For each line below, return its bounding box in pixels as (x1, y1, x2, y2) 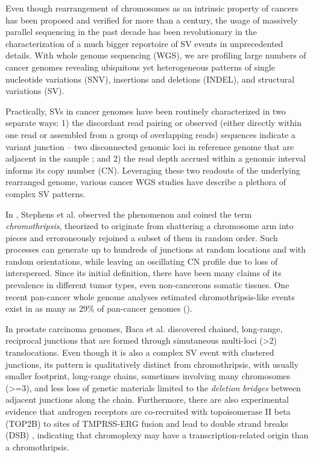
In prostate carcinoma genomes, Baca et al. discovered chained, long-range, (5, 322, 283, 335)
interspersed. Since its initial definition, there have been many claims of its (5, 266, 282, 279)
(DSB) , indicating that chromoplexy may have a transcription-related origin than (5, 429, 309, 441)
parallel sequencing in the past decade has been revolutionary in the (5, 25, 257, 38)
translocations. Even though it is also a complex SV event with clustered (5, 346, 274, 359)
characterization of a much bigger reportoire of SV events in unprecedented (5, 37, 283, 49)
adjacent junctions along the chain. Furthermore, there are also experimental (5, 393, 289, 406)
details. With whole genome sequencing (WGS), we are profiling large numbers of (5, 49, 306, 61)
